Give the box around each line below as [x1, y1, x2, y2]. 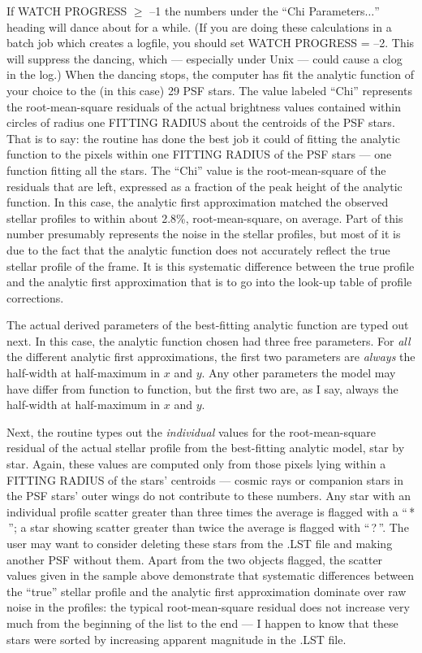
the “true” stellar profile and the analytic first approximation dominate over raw [6, 582, 407, 599]
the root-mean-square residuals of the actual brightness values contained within [6, 98, 401, 115]
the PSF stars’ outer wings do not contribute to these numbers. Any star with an [6, 487, 411, 504]
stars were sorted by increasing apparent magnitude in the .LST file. [6, 630, 347, 647]
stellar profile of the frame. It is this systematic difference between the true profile [6, 257, 415, 274]
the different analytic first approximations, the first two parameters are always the [6, 348, 416, 365]
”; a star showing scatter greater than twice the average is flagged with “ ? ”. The [8, 519, 409, 536]
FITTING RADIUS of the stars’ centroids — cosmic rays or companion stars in [6, 471, 404, 488]
